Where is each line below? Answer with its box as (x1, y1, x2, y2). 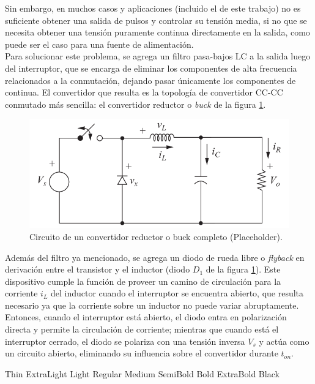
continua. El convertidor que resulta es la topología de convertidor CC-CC (5, 86, 283, 99)
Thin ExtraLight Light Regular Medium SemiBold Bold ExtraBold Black (5, 367, 280, 380)
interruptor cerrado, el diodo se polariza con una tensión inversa (5, 334, 245, 347)
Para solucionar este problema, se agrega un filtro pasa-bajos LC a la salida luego (5, 50, 311, 62)
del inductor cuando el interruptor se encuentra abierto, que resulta (50, 287, 304, 299)
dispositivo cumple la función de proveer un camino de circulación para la (5, 274, 281, 287)
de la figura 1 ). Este (206, 263, 281, 276)
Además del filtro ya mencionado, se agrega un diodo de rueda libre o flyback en (5, 250, 305, 263)
